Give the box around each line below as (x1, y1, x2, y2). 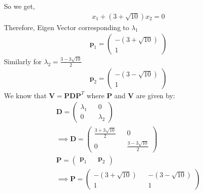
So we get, (4, 1, 35, 11)
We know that (4, 90, 47, 100)
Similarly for (4, 56, 42, 66)
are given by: (136, 90, 175, 100)
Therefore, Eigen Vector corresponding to (4, 22, 129, 32)
